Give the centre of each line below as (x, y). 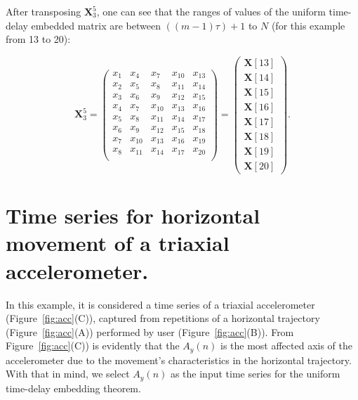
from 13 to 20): (38, 39)
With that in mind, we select (68, 374)
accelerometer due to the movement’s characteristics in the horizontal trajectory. (179, 360)
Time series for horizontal (133, 215)
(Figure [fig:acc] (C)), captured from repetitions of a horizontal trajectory (163, 318)
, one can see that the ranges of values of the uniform (211, 11)
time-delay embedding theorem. (73, 388)
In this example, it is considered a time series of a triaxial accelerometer (160, 304)
